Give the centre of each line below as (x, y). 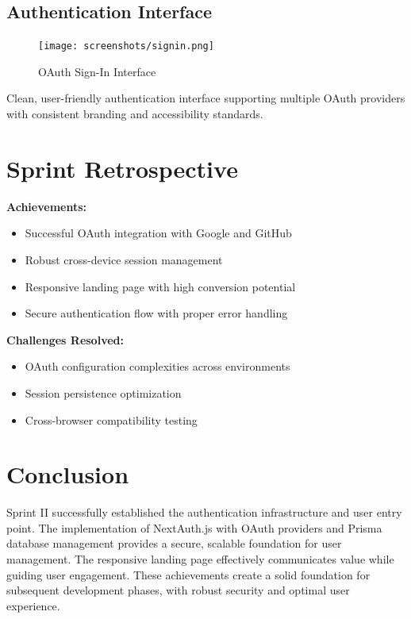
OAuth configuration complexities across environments (157, 366)
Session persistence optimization (103, 392)
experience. (33, 605)
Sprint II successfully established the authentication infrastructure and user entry (204, 512)
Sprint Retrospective (122, 168)
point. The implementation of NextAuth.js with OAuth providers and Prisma (194, 527)
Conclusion (68, 474)
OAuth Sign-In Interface (97, 71)
